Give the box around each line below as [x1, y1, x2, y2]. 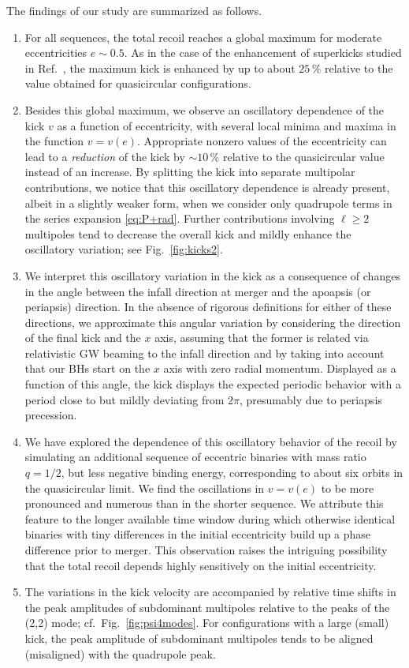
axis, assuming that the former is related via [154, 329, 369, 346]
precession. [24, 407, 77, 423]
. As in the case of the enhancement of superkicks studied [124, 44, 402, 61]
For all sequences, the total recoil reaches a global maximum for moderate [24, 28, 382, 45]
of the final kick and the [24, 329, 141, 346]
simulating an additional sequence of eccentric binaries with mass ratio [24, 448, 366, 465]
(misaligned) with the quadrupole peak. [24, 645, 216, 662]
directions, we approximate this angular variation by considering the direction [24, 313, 401, 330]
